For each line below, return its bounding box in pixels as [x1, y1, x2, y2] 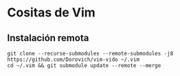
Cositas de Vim [7, 5, 96, 21]
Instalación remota [7, 32, 89, 44]
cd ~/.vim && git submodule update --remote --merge [7, 62, 161, 69]
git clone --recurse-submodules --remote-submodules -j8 [7, 50, 174, 57]
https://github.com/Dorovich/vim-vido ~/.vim [7, 56, 139, 63]
